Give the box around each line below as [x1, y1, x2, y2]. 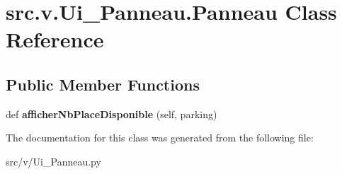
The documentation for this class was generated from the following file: [6, 130, 314, 145]
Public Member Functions [6, 73, 200, 95]
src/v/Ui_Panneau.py [6, 153, 101, 168]
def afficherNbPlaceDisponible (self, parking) [6, 106, 217, 121]
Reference [6, 25, 104, 54]
